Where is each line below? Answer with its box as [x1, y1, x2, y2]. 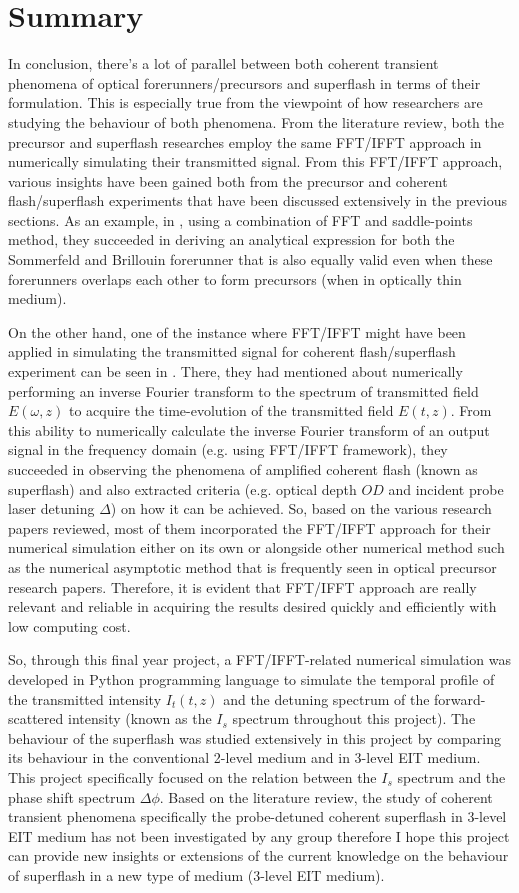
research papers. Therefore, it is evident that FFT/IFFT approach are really [8, 576, 477, 597]
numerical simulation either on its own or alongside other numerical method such [8, 537, 505, 558]
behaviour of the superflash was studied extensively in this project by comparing [8, 727, 501, 748]
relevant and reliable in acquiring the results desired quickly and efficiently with [8, 596, 497, 617]
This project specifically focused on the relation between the [8, 766, 377, 787]
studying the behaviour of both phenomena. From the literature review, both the [8, 111, 504, 132]
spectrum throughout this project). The [232, 708, 476, 729]
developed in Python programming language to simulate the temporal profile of [8, 668, 495, 689]
